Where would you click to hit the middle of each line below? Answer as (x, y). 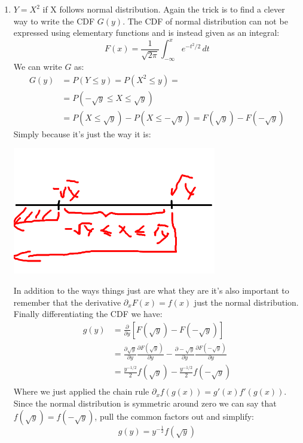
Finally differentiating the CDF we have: (88, 314)
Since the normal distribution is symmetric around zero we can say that (145, 403)
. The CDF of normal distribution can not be (205, 21)
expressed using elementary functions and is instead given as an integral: (146, 33)
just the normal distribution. (246, 302)
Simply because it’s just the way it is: (82, 133)
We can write (38, 67)
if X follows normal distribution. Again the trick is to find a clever (164, 9)
